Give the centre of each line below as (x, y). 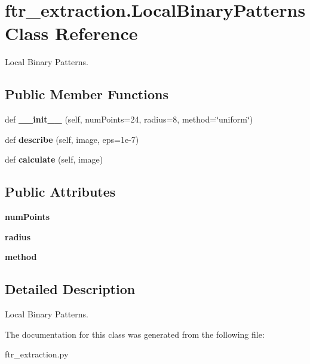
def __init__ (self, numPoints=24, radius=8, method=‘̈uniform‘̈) (129, 119)
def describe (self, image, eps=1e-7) (72, 139)
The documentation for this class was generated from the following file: (135, 334)
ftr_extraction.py (37, 354)
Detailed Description (70, 289)
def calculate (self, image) (54, 159)
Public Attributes (60, 192)
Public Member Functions (87, 94)
